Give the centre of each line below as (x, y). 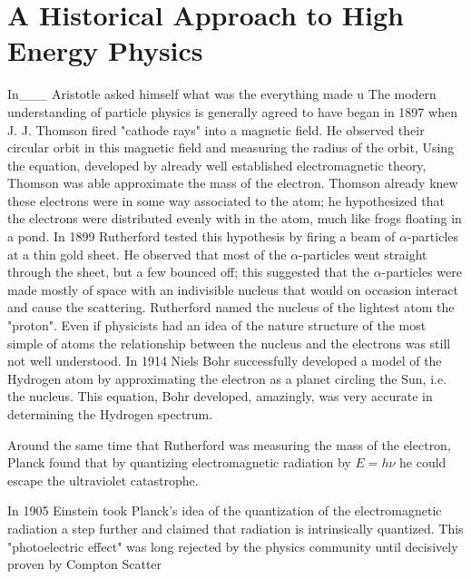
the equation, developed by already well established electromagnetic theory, (217, 165)
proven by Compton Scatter (85, 564)
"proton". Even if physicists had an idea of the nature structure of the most (217, 325)
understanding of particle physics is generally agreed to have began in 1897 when (232, 111)
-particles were (422, 272)
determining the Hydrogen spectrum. (110, 414)
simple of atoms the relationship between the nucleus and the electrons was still (229, 343)
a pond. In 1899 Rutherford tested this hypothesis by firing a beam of (201, 236)
